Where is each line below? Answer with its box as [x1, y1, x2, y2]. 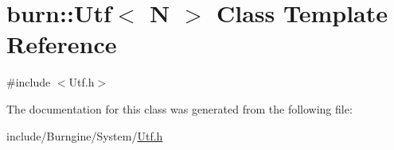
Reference [6, 28, 117, 60]
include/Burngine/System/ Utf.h [6, 127, 163, 144]
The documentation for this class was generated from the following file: [6, 100, 353, 117]
